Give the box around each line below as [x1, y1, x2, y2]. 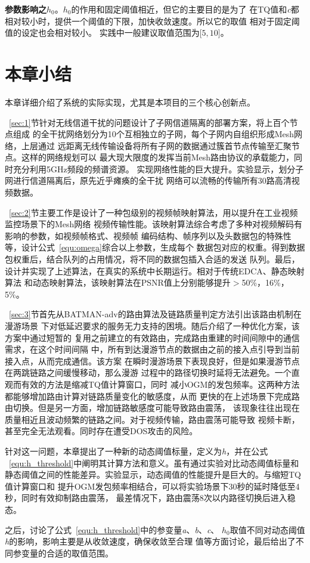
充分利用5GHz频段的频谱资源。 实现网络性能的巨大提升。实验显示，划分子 [13, 162, 304, 175]
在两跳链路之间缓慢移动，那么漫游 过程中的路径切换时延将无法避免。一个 [5, 366, 292, 379]
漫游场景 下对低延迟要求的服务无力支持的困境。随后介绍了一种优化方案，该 [5, 320, 300, 332]
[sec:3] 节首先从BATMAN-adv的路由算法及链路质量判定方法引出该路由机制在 [9, 308, 302, 320]
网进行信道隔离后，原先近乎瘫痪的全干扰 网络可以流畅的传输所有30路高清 [5, 174, 292, 187]
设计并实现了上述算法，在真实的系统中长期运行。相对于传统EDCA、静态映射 [5, 264, 305, 277]
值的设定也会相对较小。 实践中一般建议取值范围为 [5, 26, 200, 39]
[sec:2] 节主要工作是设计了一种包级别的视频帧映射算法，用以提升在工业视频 [9, 206, 298, 218]
